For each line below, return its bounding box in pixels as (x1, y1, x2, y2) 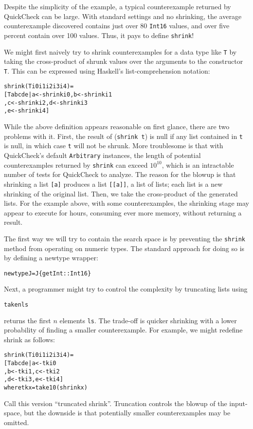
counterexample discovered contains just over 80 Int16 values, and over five (4, 20, 230, 31)
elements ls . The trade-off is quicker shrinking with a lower (59, 315, 237, 325)
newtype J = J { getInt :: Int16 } (4, 270, 91, 277)
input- (229, 398, 248, 408)
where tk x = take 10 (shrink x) (4, 384, 88, 391)
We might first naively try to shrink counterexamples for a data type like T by (4, 46, 237, 57)
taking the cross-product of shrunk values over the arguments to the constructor (4, 56, 243, 66)
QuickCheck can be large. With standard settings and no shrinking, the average (4, 11, 242, 21)
